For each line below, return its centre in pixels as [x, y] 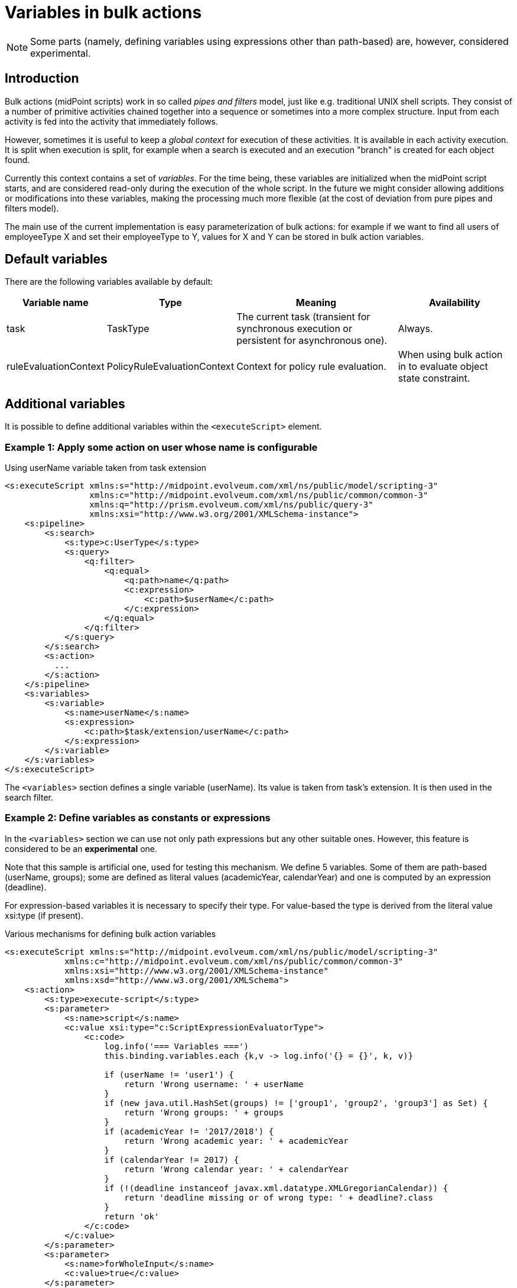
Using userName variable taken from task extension [106, 468]
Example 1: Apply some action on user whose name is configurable [161, 447]
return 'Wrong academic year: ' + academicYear [236, 1141]
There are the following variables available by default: [109, 282]
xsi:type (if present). [44, 915]
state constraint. [434, 378]
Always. [415, 329]
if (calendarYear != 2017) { [172, 1159]
